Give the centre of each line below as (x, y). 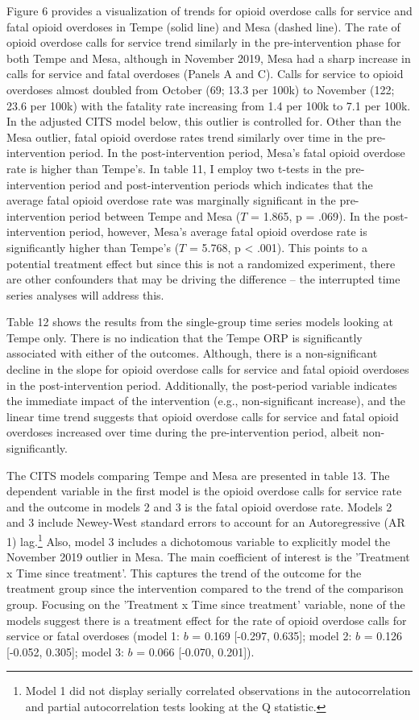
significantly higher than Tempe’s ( (93, 247)
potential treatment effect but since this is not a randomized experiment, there (201, 263)
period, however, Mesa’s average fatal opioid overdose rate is (218, 232)
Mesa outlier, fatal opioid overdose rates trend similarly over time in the (185, 137)
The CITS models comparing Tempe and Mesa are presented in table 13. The (198, 475)
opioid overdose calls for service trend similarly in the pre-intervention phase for (204, 42)
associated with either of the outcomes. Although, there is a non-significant (192, 353)
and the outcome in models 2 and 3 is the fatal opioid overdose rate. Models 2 (199, 506)
